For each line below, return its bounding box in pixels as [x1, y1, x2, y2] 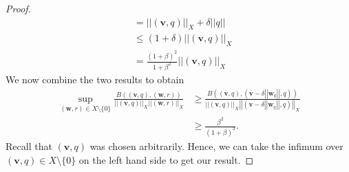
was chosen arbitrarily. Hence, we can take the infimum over [89, 139, 343, 153]
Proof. [6, 1, 31, 15]
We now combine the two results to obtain [6, 72, 184, 87]
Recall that [6, 139, 52, 153]
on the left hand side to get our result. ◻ [78, 152, 254, 166]
